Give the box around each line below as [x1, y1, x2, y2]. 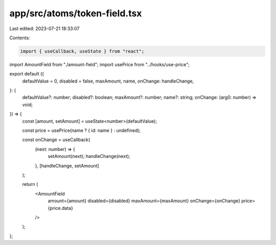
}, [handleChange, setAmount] [35, 162, 99, 169]
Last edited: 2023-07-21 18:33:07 [9, 25, 80, 32]
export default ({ [9, 71, 44, 77]
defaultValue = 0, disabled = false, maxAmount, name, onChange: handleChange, [22, 78, 194, 84]
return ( [22, 181, 38, 187]
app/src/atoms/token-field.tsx [9, 8, 142, 19]
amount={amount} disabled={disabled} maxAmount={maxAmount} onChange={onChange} [48, 198, 240, 204]
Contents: [9, 35, 30, 41]
